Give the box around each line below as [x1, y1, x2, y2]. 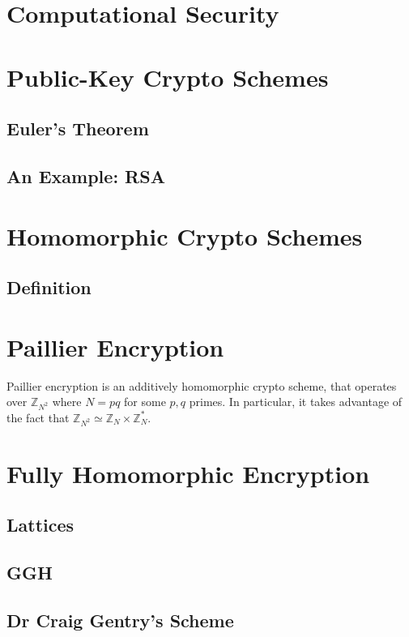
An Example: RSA [6, 163, 165, 188]
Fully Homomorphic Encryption [6, 456, 370, 490]
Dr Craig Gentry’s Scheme [6, 608, 234, 633]
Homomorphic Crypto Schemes [6, 219, 363, 252]
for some [124, 393, 166, 410]
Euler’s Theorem [6, 116, 149, 141]
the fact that [6, 408, 70, 425]
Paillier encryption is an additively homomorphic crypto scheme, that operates [6, 377, 397, 394]
